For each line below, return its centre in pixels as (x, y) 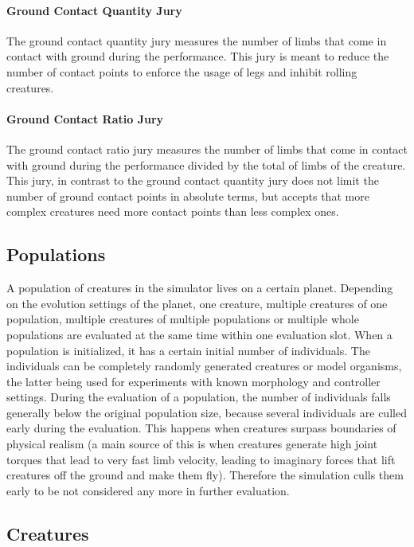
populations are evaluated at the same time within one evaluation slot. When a (199, 334)
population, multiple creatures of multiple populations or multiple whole (183, 319)
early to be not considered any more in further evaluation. (148, 490)
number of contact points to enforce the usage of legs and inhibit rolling (182, 71)
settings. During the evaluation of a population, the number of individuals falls (199, 397)
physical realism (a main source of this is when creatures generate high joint (192, 444)
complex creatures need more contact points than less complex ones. (173, 211)
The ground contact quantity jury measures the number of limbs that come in (197, 40)
